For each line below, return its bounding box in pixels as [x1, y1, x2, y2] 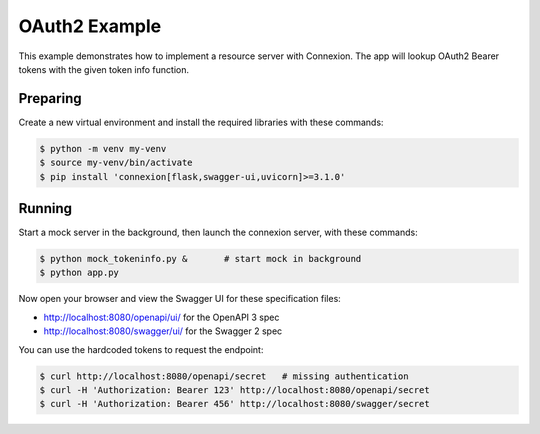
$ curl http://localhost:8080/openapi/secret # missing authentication [39, 370, 409, 382]
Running [18, 200, 73, 217]
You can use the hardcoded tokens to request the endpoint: [18, 343, 264, 355]
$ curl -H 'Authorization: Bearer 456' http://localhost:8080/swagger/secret [39, 398, 430, 410]
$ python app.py [39, 267, 120, 279]
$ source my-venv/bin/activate [39, 157, 194, 169]
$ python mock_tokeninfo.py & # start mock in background [39, 253, 362, 265]
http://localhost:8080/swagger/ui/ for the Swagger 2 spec [43, 325, 283, 337]
